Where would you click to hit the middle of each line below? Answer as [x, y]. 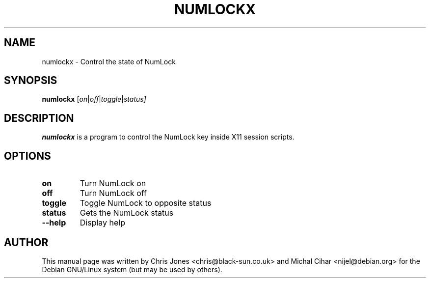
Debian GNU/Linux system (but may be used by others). [132, 269]
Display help [103, 223]
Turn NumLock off [113, 193]
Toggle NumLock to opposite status [146, 203]
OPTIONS [27, 156]
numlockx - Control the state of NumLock [109, 61]
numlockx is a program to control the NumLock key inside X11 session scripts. [168, 137]
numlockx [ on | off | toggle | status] [94, 99]
